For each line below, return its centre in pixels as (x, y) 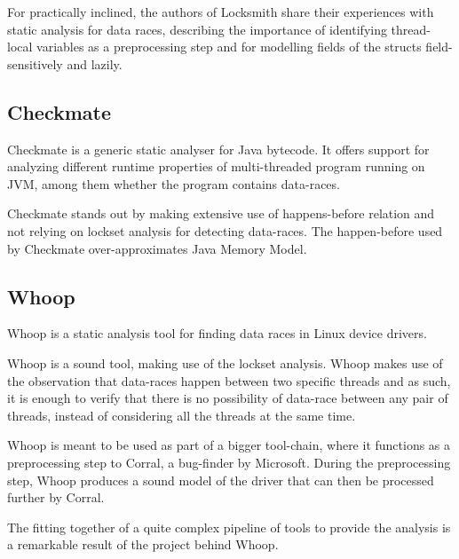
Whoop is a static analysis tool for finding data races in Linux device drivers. (217, 333)
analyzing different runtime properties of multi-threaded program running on (216, 166)
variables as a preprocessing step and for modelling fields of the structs (229, 47)
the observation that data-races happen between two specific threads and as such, (229, 380)
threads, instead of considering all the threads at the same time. (182, 415)
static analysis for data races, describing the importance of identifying (197, 29)
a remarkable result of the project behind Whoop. (143, 544)
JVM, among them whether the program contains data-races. (174, 183)
